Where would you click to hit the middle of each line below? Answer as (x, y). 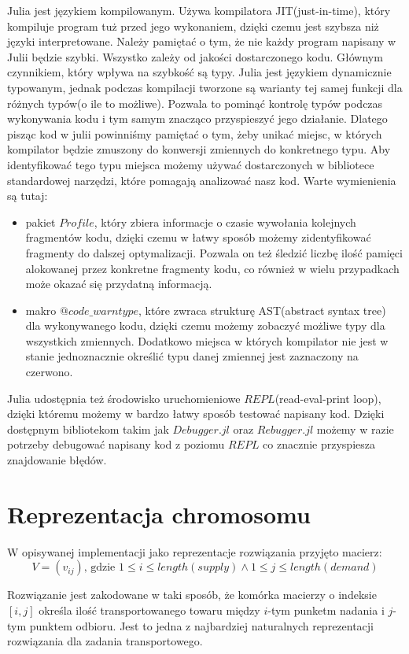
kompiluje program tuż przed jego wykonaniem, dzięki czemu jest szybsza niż (193, 26)
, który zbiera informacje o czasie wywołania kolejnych (225, 222)
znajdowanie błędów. (57, 460)
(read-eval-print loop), (328, 398)
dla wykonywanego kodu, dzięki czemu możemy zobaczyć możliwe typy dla (205, 325)
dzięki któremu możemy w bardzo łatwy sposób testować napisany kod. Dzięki (196, 414)
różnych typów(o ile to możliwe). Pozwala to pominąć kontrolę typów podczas (195, 103)
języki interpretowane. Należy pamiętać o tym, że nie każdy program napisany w (202, 41)
